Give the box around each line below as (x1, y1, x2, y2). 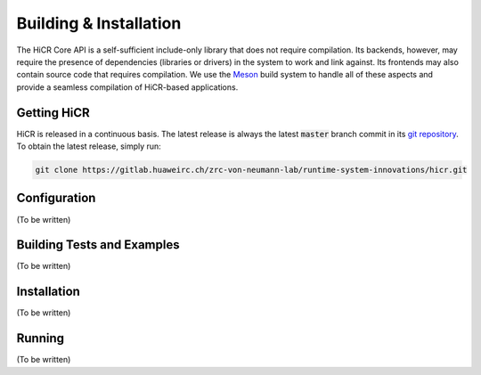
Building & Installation (16, 13, 182, 33)
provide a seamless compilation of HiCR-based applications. (16, 81, 239, 93)
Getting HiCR (16, 105, 91, 120)
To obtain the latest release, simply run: (16, 141, 162, 151)
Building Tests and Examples (16, 237, 180, 253)
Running (16, 330, 65, 346)
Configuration (16, 191, 96, 206)
